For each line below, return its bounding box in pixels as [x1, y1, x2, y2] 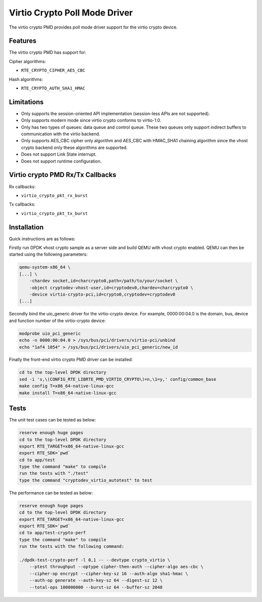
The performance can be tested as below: [9, 490, 93, 496]
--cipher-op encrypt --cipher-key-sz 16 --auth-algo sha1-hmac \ [29, 570, 188, 576]
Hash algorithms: [9, 76, 43, 82]
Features [9, 37, 36, 45]
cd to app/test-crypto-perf [19, 530, 86, 536]
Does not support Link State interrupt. [21, 151, 97, 157]
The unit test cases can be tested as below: [9, 417, 97, 423]
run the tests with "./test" [19, 471, 89, 476]
